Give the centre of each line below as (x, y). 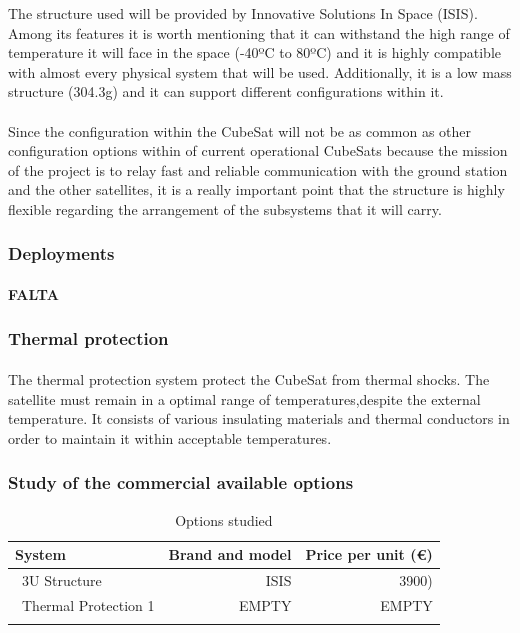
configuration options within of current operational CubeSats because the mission (258, 150)
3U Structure (61, 580)
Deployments (61, 253)
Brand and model (230, 554)
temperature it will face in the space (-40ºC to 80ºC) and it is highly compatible (254, 52)
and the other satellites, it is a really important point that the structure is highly (256, 189)
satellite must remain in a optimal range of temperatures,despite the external (244, 398)
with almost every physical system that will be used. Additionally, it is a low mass (260, 71)
